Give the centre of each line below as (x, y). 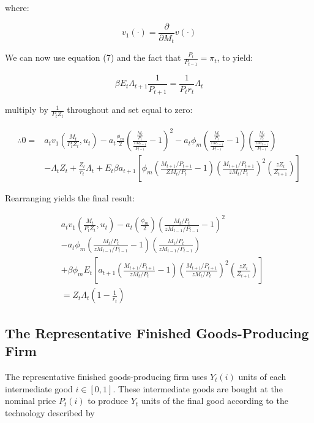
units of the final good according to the (215, 401)
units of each (262, 376)
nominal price (31, 401)
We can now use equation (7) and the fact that (93, 57)
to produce (108, 401)
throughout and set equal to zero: (130, 110)
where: (17, 7)
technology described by (50, 412)
